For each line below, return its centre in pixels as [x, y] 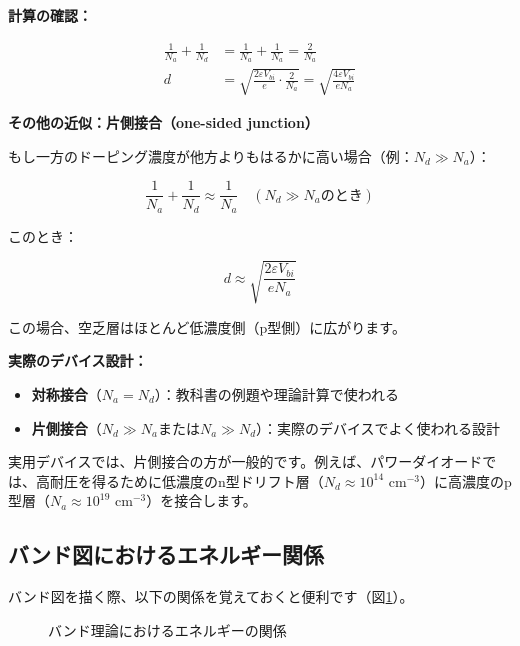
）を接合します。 [201, 500]
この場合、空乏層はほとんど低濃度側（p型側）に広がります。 [207, 326]
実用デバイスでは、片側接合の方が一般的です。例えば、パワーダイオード [245, 461]
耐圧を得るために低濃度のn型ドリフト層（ [186, 480]
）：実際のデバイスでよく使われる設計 [378, 427]
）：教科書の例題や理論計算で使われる [277, 393]
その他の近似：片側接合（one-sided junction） [163, 121]
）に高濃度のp [465, 480]
